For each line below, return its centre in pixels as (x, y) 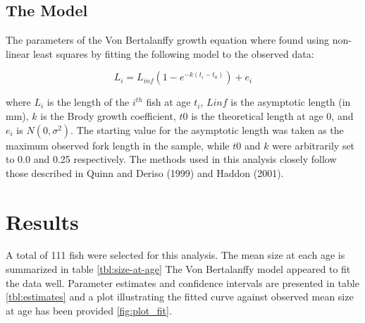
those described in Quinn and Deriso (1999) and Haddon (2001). (145, 172)
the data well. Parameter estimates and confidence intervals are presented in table (182, 282)
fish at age (168, 102)
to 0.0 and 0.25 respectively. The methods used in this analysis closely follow (171, 159)
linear (18, 53)
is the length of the (88, 102)
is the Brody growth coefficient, (108, 115)
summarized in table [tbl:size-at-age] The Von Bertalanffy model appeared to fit (178, 269)
